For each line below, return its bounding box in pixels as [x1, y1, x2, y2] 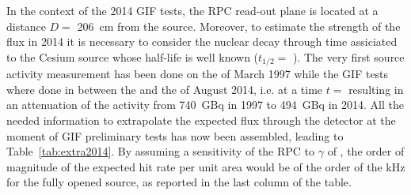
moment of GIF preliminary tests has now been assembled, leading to [6, 127, 344, 144]
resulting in [348, 81, 404, 97]
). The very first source [292, 48, 405, 65]
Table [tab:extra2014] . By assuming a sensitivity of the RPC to [6, 143, 315, 159]
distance [6, 17, 46, 34]
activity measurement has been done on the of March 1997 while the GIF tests [6, 66, 389, 82]
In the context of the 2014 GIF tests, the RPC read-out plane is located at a [6, 2, 379, 18]
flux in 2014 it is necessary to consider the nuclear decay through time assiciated [6, 33, 398, 50]
